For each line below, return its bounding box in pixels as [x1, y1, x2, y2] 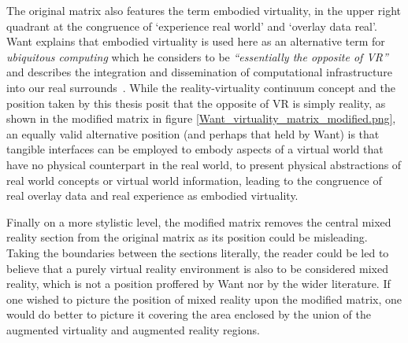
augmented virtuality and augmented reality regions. [6, 321, 260, 337]
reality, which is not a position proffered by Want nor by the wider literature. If [6, 275, 391, 292]
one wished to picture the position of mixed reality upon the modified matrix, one [6, 290, 402, 307]
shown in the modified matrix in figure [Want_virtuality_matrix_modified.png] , [6, 110, 396, 127]
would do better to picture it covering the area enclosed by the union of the [6, 306, 372, 323]
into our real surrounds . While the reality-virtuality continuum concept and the [6, 79, 395, 95]
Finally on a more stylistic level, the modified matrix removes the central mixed [6, 213, 391, 230]
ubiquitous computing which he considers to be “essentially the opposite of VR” [6, 48, 388, 65]
